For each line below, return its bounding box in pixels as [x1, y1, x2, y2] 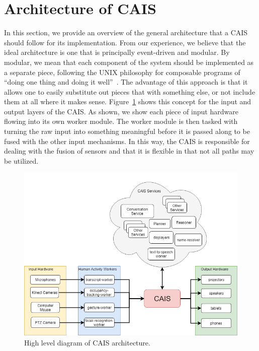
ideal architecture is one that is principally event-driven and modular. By [4, 47, 230, 57]
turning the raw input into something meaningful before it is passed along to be [4, 126, 250, 136]
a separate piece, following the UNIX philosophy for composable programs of [4, 66, 240, 77]
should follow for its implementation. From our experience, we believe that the [4, 37, 246, 47]
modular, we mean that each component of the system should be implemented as [4, 56, 254, 67]
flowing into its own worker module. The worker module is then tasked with [4, 116, 238, 126]
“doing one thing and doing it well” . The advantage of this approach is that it [4, 77, 248, 87]
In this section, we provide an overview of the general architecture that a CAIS [4, 27, 248, 38]
